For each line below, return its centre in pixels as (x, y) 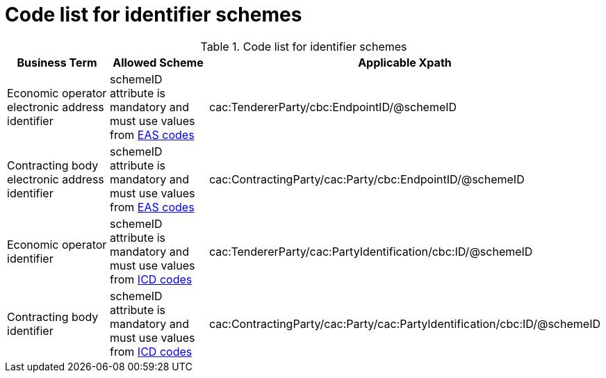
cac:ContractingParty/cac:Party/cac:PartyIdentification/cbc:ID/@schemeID (404, 323)
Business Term (57, 62)
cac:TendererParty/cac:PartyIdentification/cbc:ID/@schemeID (371, 251)
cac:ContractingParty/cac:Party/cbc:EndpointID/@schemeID (367, 179)
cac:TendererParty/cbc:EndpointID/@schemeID (333, 107)
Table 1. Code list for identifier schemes (304, 46)
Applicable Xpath (405, 62)
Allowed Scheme (158, 62)
